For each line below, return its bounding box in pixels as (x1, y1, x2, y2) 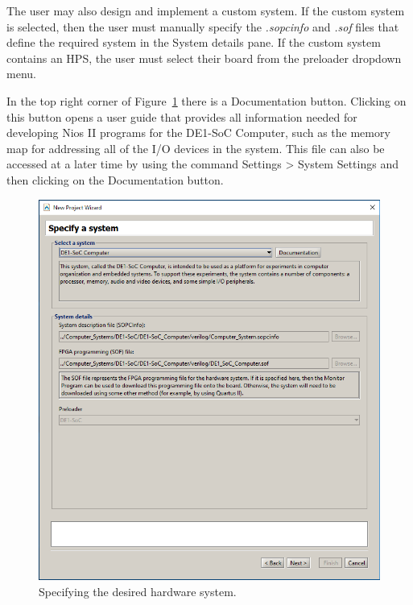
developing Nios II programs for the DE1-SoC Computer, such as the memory (6, 124, 390, 141)
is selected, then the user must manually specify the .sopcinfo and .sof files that (6, 18, 399, 35)
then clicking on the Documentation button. (6, 171, 224, 188)
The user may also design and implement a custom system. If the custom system (6, 2, 405, 19)
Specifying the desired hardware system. (39, 582, 237, 599)
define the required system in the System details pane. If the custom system (6, 34, 381, 51)
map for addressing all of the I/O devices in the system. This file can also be (6, 139, 385, 156)
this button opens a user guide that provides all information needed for (6, 108, 357, 125)
